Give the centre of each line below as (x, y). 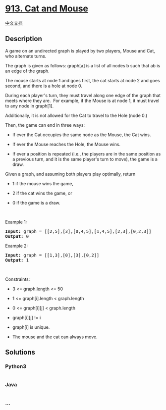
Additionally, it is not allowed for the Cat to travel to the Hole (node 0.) (76, 115)
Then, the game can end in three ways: (45, 125)
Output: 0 (17, 236)
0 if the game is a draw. (36, 203)
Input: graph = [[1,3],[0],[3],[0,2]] (52, 255)
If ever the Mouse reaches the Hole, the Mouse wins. (66, 144)
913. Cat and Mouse (47, 9)
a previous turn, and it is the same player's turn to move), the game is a (85, 159)
